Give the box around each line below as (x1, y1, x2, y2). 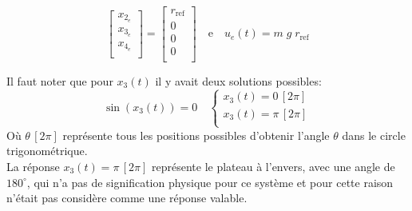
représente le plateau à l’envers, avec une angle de (151, 158, 395, 174)
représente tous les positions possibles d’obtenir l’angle (62, 126, 330, 143)
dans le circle (342, 126, 406, 143)
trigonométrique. (6, 142, 88, 159)
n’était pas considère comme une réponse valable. (6, 189, 248, 206)
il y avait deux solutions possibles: (155, 72, 322, 89)
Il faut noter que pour (6, 72, 113, 89)
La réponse (6, 158, 60, 174)
